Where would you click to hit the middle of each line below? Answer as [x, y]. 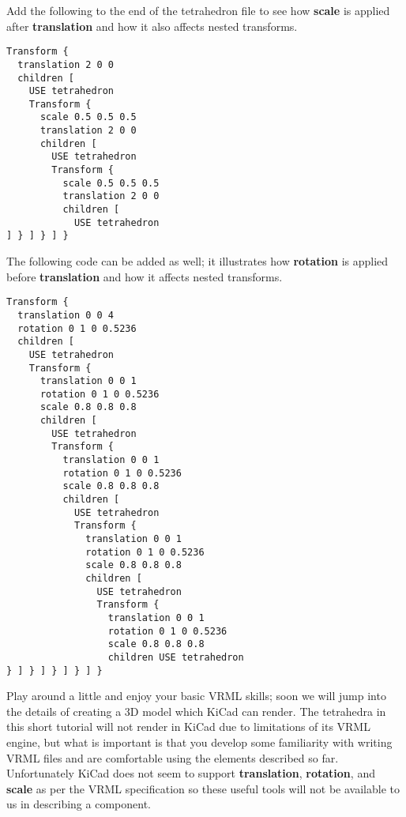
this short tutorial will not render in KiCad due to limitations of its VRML [188, 727]
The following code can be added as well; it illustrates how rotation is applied [197, 261]
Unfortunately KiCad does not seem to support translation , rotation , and [191, 773]
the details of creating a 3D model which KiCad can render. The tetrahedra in [196, 711]
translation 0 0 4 [66, 315]
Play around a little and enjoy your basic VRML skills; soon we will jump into [196, 696]
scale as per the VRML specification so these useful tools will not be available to [203, 788]
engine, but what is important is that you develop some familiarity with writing [199, 742]
